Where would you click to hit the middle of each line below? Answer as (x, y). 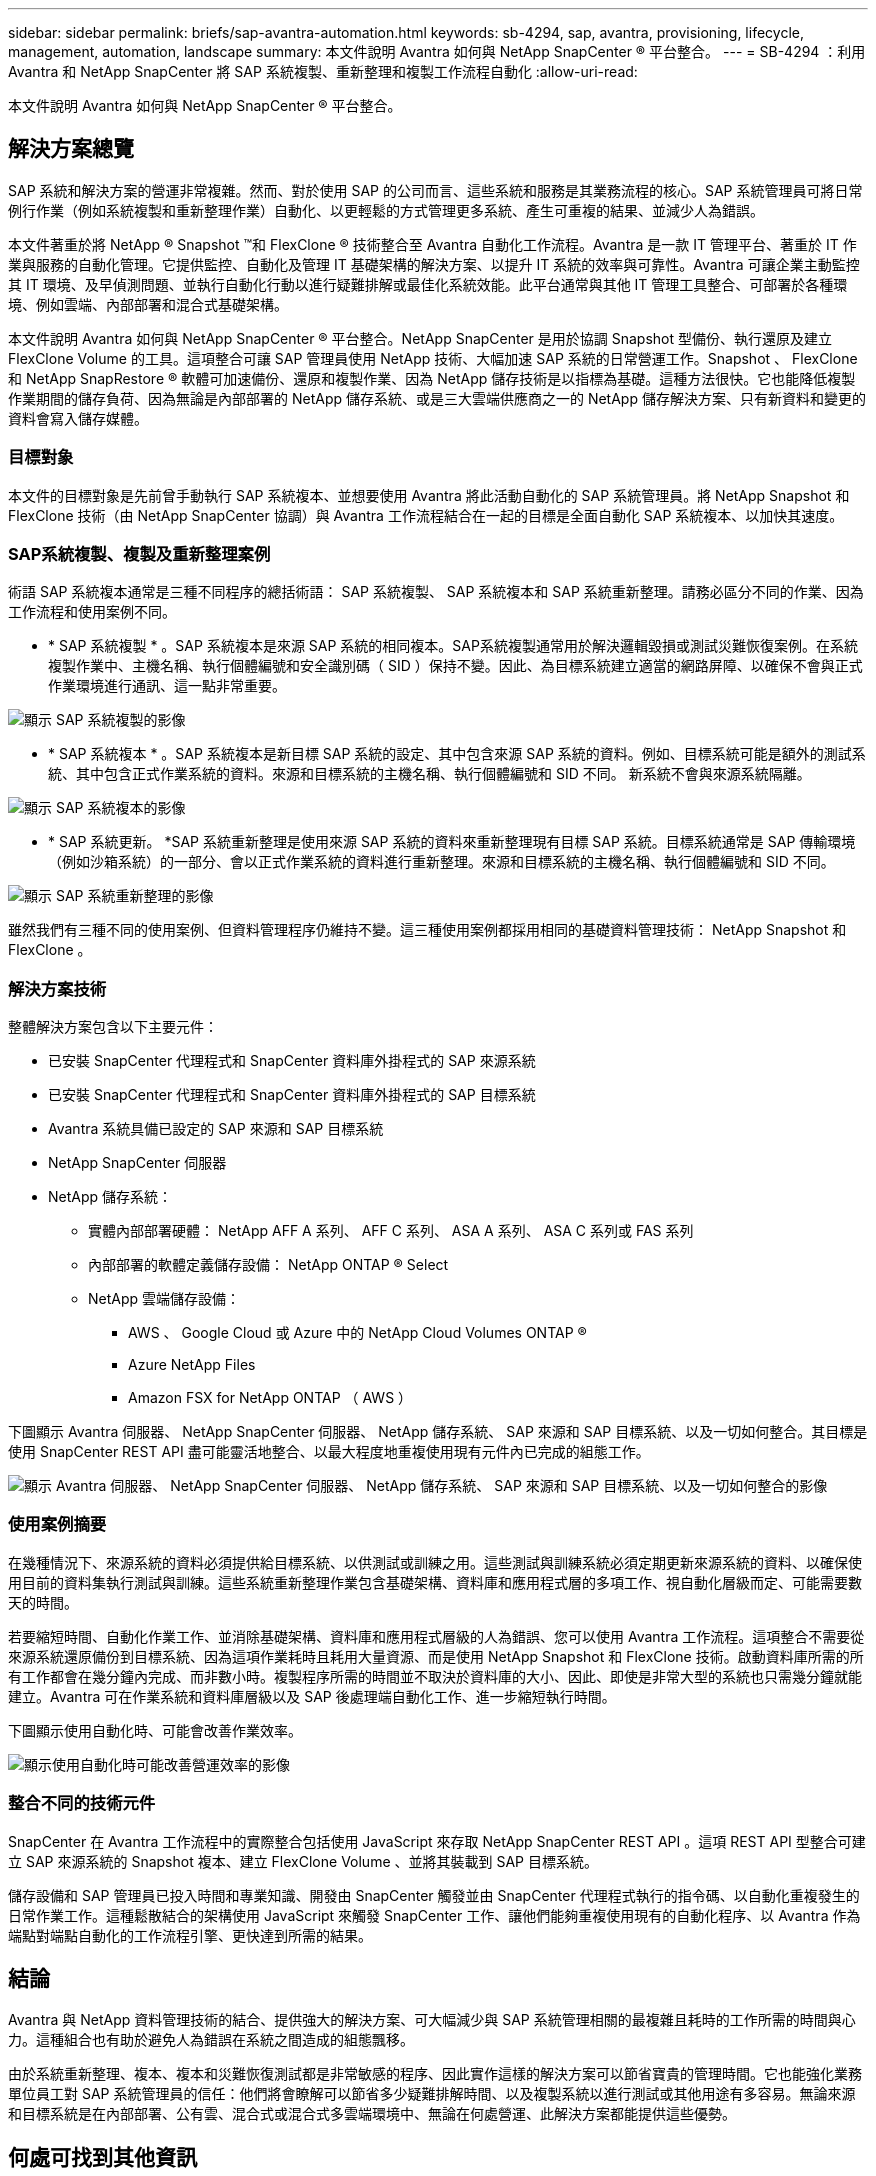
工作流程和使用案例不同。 (92, 612)
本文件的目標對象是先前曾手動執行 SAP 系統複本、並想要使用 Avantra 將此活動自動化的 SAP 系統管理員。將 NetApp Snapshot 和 (429, 495)
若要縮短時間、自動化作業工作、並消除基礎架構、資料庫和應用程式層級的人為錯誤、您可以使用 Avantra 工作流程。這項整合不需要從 (436, 1636)
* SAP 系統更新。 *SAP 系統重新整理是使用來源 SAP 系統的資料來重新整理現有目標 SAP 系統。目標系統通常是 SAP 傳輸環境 (452, 842)
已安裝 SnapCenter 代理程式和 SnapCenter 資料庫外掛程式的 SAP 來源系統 (292, 1061)
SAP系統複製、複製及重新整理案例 (139, 553)
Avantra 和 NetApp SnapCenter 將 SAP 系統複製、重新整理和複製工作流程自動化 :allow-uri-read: (323, 71)
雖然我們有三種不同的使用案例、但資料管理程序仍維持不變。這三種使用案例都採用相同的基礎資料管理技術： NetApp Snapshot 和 (427, 930)
